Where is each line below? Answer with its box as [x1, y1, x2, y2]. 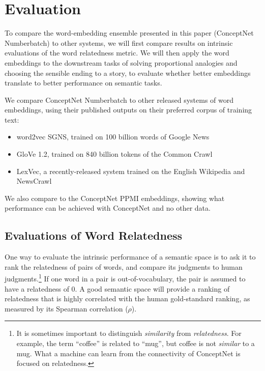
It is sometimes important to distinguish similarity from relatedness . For [16, 328, 242, 338]
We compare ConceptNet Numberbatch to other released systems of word [5, 94, 234, 105]
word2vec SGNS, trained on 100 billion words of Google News [16, 131, 210, 142]
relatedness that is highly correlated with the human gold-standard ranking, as [5, 293, 250, 304]
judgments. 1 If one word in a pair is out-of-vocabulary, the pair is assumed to [5, 272, 246, 284]
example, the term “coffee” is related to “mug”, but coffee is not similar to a [16, 338, 255, 349]
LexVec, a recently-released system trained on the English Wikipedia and [16, 165, 245, 176]
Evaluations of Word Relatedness [5, 227, 183, 243]
